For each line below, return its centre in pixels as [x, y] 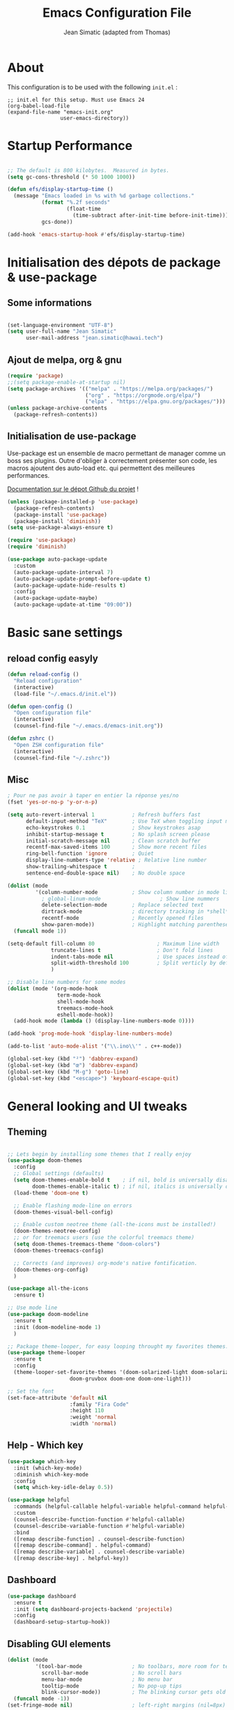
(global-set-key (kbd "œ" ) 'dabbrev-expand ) [73, 1065]
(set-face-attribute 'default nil [57, 1398]
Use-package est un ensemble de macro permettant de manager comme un [117, 453]
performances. [29, 475]
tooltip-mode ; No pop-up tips [112, 1686]
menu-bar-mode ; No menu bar [107, 1679]
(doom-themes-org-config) [51, 1270]
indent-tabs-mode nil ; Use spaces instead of [140, 957]
